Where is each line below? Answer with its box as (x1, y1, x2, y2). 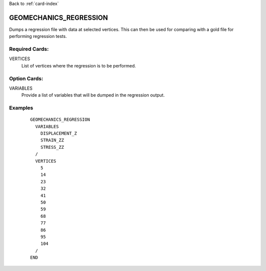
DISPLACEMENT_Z (40, 131, 77, 136)
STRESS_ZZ (40, 144, 64, 150)
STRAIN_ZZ (40, 137, 64, 143)
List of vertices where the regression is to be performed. (21, 63, 136, 68)
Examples (9, 104, 33, 111)
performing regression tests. (9, 34, 67, 39)
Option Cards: (9, 75, 44, 82)
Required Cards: (9, 46, 49, 53)
